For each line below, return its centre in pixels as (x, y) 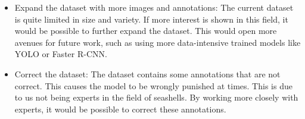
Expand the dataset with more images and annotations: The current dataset (154, 7)
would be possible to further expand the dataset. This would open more (146, 31)
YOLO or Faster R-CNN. (61, 54)
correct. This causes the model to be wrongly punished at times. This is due (153, 85)
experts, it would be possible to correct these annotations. (120, 109)
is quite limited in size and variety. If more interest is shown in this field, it (151, 19)
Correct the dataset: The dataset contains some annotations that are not (147, 73)
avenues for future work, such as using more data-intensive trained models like (158, 42)
